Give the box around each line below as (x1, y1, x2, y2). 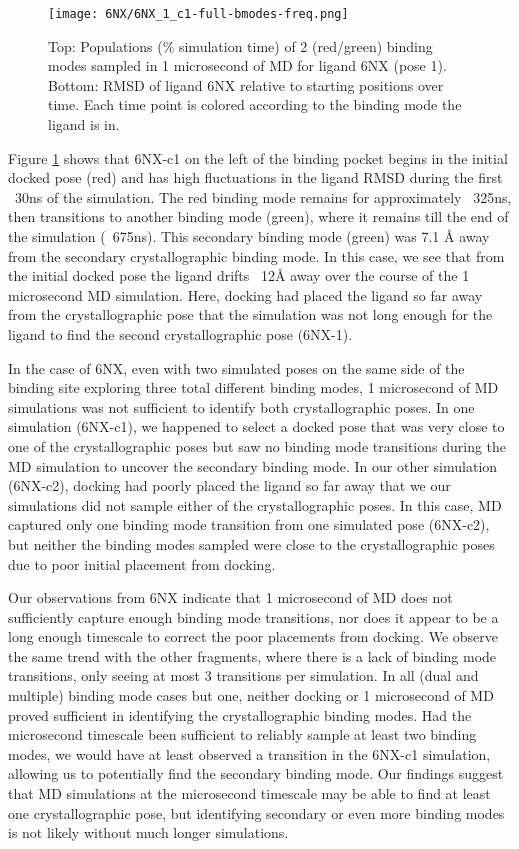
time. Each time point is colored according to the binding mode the (48, 94, 462, 115)
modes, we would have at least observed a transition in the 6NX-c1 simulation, (8, 743, 491, 764)
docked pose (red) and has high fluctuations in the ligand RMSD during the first (8, 167, 503, 188)
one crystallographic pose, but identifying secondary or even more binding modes (8, 802, 505, 823)
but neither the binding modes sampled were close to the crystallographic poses (8, 533, 495, 554)
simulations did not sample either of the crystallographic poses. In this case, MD (8, 494, 502, 515)
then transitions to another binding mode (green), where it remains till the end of (8, 206, 509, 227)
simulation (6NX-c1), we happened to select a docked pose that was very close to (8, 416, 505, 437)
